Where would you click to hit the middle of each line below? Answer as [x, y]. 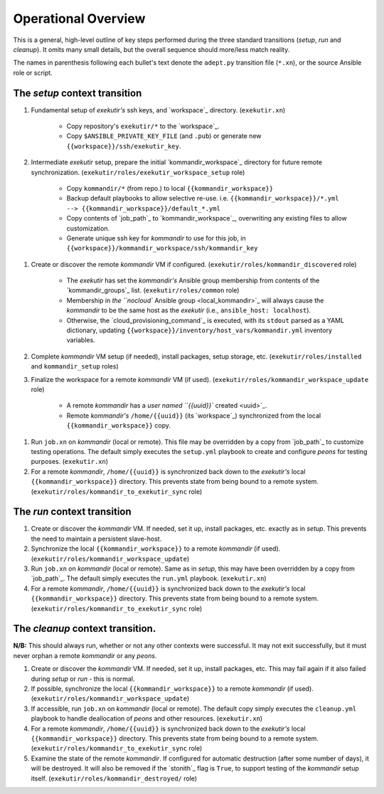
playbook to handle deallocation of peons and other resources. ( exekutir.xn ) [147, 719]
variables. [81, 340]
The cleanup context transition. [85, 629]
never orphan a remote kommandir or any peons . [85, 655]
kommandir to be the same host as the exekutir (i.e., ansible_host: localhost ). [189, 310]
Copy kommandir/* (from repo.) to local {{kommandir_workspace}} [170, 188]
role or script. [33, 73]
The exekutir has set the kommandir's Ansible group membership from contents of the [193, 280]
